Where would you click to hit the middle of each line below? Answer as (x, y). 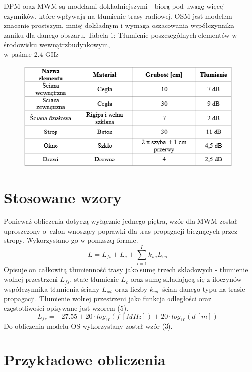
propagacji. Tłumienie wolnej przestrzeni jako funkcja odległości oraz (108, 298)
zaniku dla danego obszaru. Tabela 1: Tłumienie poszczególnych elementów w (121, 35)
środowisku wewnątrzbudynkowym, (57, 44)
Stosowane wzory (63, 198)
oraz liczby (131, 289)
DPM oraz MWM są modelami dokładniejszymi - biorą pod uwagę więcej (114, 6)
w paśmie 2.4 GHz (31, 54)
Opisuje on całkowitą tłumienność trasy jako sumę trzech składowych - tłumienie (126, 269)
